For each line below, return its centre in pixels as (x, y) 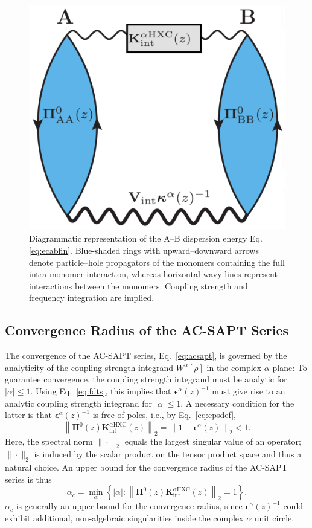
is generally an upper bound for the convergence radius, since (129, 506)
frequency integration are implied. (92, 298)
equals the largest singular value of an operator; (213, 441)
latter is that (28, 415)
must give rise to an (249, 391)
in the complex (234, 367)
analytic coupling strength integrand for (79, 403)
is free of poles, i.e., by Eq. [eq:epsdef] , (164, 415)
